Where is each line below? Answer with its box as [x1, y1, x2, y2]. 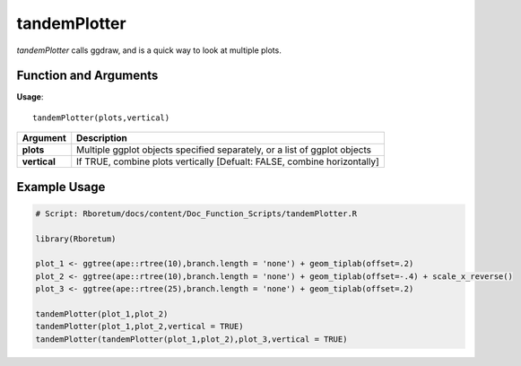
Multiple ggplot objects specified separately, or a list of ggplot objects [76, 144, 372, 156]
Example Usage [16, 179, 106, 195]
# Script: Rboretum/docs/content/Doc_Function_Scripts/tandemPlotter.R [35, 208, 358, 219]
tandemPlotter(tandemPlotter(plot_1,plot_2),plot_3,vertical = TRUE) [35, 334, 348, 344]
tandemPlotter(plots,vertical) [32, 112, 170, 123]
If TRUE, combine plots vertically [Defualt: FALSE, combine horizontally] [76, 155, 380, 168]
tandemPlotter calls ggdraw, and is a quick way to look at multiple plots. [16, 45, 282, 56]
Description [76, 132, 127, 144]
